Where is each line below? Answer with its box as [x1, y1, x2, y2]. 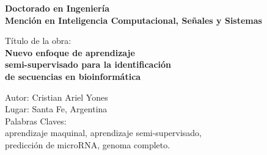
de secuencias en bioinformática [5, 70, 141, 82]
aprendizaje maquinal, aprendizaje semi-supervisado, [5, 126, 202, 139]
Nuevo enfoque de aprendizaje [5, 46, 135, 59]
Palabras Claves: [5, 114, 67, 127]
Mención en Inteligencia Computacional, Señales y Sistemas [5, 13, 262, 26]
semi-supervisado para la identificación [5, 58, 171, 71]
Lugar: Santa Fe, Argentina [5, 103, 108, 115]
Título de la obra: [5, 34, 71, 47]
